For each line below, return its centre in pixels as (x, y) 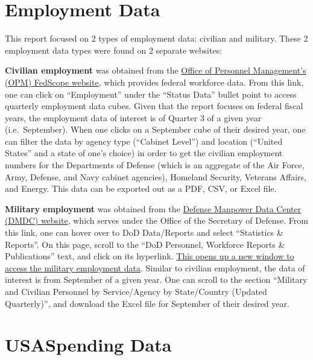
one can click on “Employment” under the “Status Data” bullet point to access (151, 94)
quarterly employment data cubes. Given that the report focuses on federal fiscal (154, 106)
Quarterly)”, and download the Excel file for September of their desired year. (147, 303)
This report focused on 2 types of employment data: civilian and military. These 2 (156, 38)
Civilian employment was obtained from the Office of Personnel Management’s (156, 70)
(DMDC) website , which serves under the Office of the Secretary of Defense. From (156, 220)
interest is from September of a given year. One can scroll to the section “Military (156, 279)
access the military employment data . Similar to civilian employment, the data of (155, 267)
